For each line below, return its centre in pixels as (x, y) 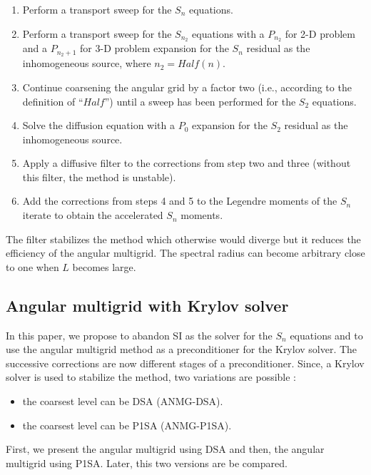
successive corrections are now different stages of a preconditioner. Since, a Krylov (185, 363)
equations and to (326, 335)
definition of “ (53, 101)
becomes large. (104, 266)
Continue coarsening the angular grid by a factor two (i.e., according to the (187, 87)
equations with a (228, 33)
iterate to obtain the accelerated (93, 215)
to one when (32, 266)
